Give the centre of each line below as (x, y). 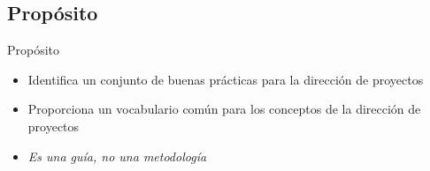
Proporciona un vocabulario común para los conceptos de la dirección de (224, 109)
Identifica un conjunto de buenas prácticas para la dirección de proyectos (226, 79)
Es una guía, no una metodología (117, 156)
